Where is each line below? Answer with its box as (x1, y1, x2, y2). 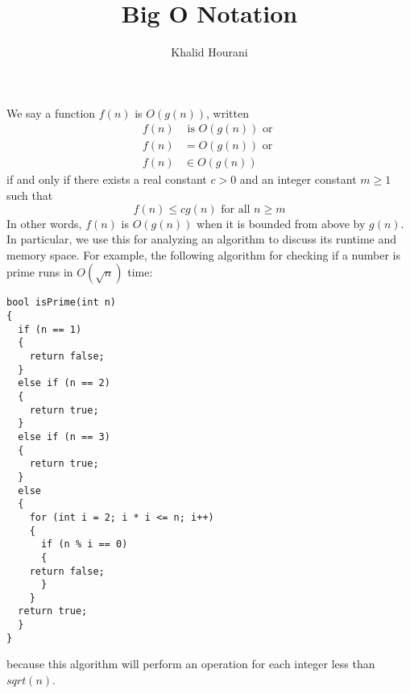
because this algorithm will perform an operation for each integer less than (6, 655, 375, 672)
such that (6, 187, 53, 203)
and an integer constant (239, 171, 357, 188)
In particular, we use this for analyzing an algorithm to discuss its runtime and (6, 231, 397, 247)
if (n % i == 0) (40, 538, 128, 551)
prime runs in (6, 264, 73, 281)
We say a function (6, 104, 96, 121)
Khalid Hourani (171, 44, 248, 60)
